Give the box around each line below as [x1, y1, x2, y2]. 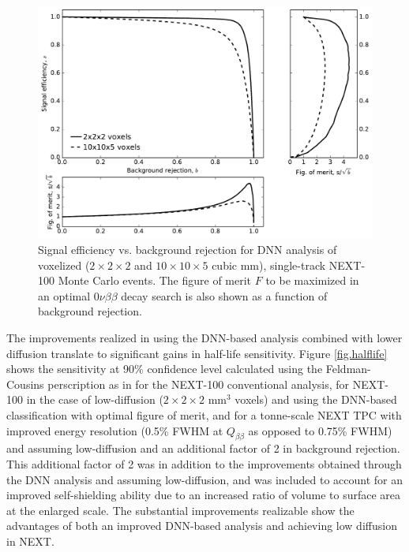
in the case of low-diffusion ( [26, 391, 163, 408]
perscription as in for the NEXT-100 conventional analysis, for [47, 375, 350, 392]
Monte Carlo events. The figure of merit [58, 272, 252, 289]
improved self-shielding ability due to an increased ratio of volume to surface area [6, 487, 401, 503]
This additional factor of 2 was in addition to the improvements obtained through [6, 455, 402, 472]
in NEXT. [6, 532, 54, 549]
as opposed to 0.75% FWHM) [248, 422, 392, 438]
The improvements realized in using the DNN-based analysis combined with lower [6, 329, 403, 345]
